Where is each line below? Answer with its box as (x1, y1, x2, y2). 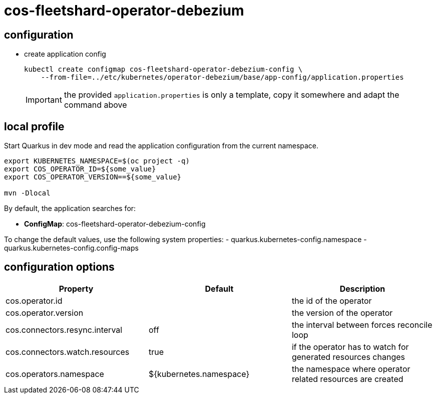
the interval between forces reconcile (291, 319, 432, 330)
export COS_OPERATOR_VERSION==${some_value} (4, 173, 182, 181)
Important (26, 95, 62, 105)
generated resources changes (291, 351, 405, 362)
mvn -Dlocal (4, 189, 51, 197)
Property (59, 283, 94, 294)
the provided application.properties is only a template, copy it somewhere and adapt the (64, 90, 399, 100)
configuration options (4, 261, 115, 274)
